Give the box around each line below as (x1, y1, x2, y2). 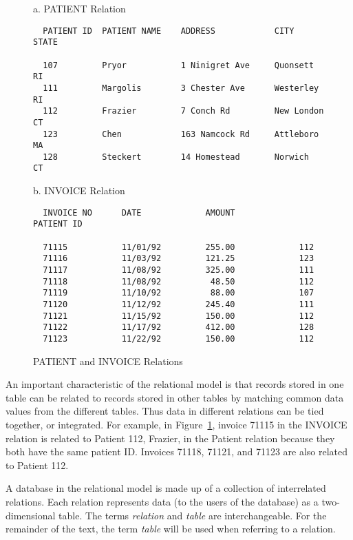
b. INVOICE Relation (33, 183, 125, 198)
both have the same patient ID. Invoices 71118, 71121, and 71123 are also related (6, 444, 348, 459)
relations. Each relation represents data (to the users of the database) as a (6, 494, 319, 508)
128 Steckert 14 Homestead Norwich (43, 152, 309, 162)
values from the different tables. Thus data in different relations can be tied (6, 404, 324, 418)
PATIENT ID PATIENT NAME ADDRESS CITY (43, 25, 295, 36)
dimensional (6, 508, 56, 522)
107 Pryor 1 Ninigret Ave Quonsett (43, 60, 314, 70)
